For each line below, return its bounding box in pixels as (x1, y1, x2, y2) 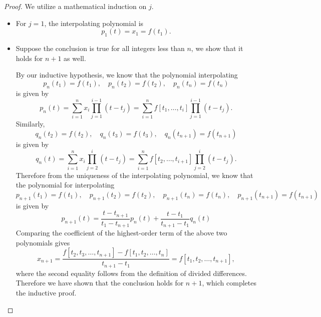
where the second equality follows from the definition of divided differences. (16, 267, 247, 278)
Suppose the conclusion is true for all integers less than (16, 42, 185, 53)
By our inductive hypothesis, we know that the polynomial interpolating (16, 69, 238, 80)
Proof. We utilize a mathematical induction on (4, 1, 147, 11)
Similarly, (16, 118, 45, 129)
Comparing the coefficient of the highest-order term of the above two (16, 227, 227, 238)
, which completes (202, 277, 256, 288)
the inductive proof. (16, 287, 77, 297)
